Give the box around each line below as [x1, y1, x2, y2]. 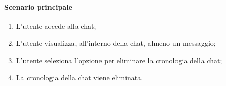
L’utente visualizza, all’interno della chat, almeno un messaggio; [16, 38, 216, 48]
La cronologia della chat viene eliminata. [16, 72, 143, 82]
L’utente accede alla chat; [16, 20, 96, 31]
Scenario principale [4, 1, 72, 12]
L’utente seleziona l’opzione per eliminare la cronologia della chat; [16, 54, 222, 65]
